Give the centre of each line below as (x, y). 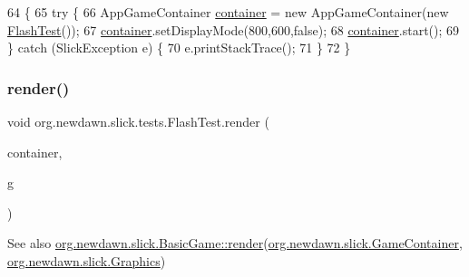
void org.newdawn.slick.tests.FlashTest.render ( (138, 121)
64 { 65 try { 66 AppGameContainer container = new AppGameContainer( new (228, 12)
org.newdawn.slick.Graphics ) (87, 260)
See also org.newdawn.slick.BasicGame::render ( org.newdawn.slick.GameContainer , (235, 243)
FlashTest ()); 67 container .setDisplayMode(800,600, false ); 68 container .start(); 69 (234, 29)
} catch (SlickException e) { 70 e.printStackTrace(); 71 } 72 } (179, 48)
